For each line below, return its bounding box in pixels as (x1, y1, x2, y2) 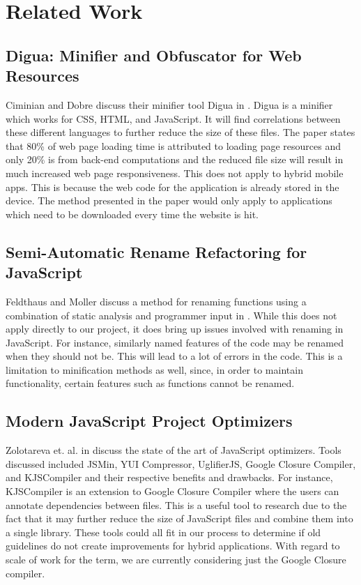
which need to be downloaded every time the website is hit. (6, 206, 259, 221)
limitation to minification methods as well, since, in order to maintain (6, 362, 303, 377)
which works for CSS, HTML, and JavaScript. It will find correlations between (6, 111, 341, 126)
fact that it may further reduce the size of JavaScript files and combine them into (6, 511, 353, 526)
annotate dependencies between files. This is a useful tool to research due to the (6, 497, 347, 512)
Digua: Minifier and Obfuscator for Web (6, 44, 302, 66)
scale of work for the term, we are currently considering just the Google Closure (6, 552, 346, 567)
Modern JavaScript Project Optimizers (6, 410, 293, 432)
